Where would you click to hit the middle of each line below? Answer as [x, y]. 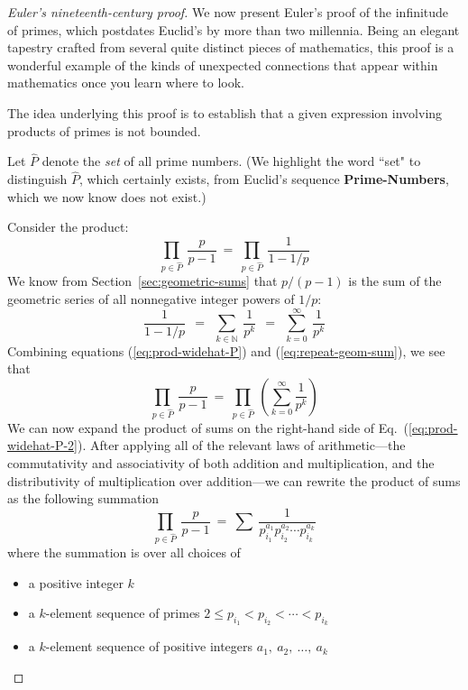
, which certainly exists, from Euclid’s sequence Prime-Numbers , [264, 179]
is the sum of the [395, 281]
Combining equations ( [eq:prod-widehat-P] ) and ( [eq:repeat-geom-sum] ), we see [226, 350]
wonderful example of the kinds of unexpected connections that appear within [223, 64]
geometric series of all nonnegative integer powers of [151, 298]
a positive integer [76, 582]
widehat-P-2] [42, 445]
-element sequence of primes [123, 613]
